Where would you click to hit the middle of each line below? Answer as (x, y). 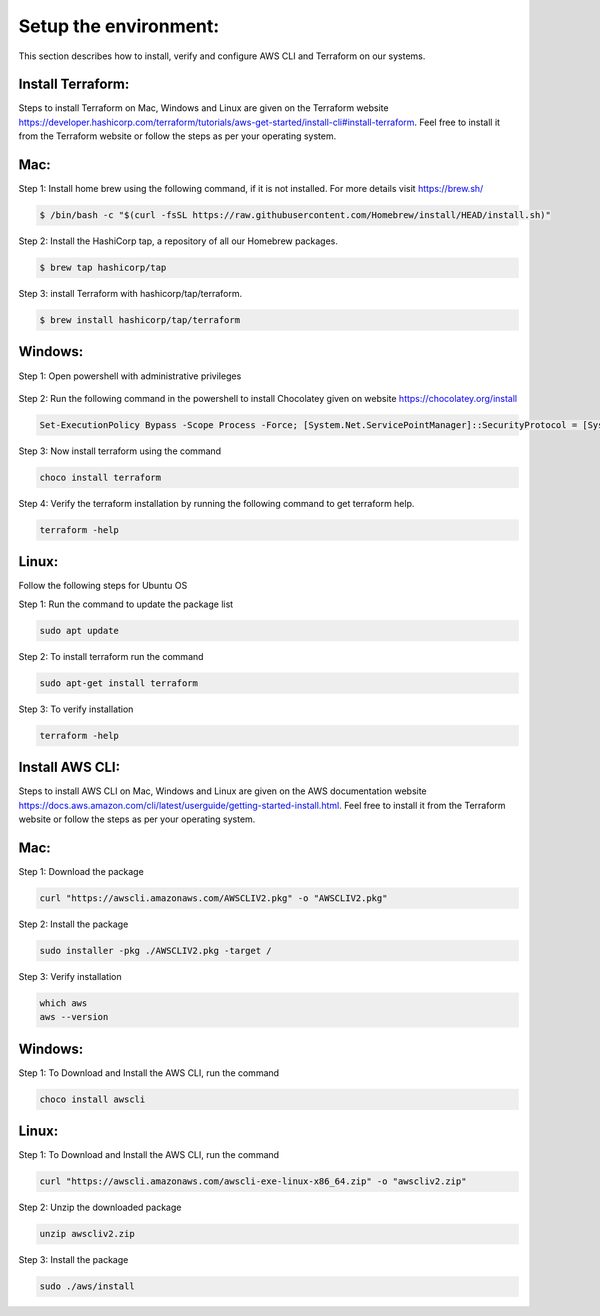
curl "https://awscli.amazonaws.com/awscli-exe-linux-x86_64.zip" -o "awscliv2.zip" (253, 1181)
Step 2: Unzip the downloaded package (100, 1207)
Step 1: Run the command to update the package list (126, 604)
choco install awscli (92, 1099)
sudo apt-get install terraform (119, 683)
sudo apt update (79, 630)
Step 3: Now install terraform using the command (120, 451)
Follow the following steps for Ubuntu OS (103, 586)
